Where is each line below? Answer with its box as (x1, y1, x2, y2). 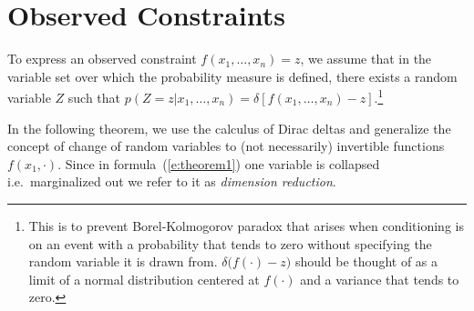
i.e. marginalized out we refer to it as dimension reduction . (7, 172, 336, 191)
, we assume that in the (300, 49, 432, 68)
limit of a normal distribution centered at (28, 269, 260, 288)
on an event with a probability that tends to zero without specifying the (28, 234, 432, 253)
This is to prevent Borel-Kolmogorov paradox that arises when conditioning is (28, 216, 464, 235)
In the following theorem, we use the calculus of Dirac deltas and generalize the (7, 118, 451, 137)
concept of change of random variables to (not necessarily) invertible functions (7, 136, 445, 155)
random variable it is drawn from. (28, 252, 218, 271)
